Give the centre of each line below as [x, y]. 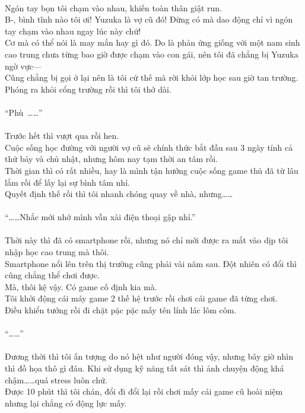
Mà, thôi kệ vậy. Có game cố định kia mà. [81, 286]
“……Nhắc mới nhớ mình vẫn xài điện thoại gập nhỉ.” [100, 217]
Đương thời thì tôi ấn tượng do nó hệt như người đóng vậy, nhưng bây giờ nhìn [149, 356]
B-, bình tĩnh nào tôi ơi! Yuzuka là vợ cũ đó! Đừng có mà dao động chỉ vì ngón [149, 19]
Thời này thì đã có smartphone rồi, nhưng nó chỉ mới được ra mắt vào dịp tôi [147, 240]
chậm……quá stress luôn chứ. [56, 379]
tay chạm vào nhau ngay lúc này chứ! [73, 31]
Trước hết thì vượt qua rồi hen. [62, 136]
